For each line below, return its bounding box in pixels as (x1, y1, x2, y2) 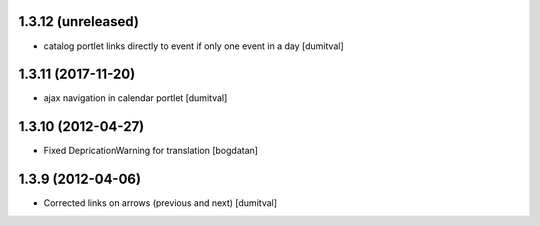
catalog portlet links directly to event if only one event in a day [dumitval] (43, 40, 344, 52)
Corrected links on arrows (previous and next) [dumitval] (43, 197, 278, 209)
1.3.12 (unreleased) (18, 13, 140, 30)
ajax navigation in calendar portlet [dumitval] (43, 92, 228, 104)
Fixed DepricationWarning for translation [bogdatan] (43, 145, 259, 157)
